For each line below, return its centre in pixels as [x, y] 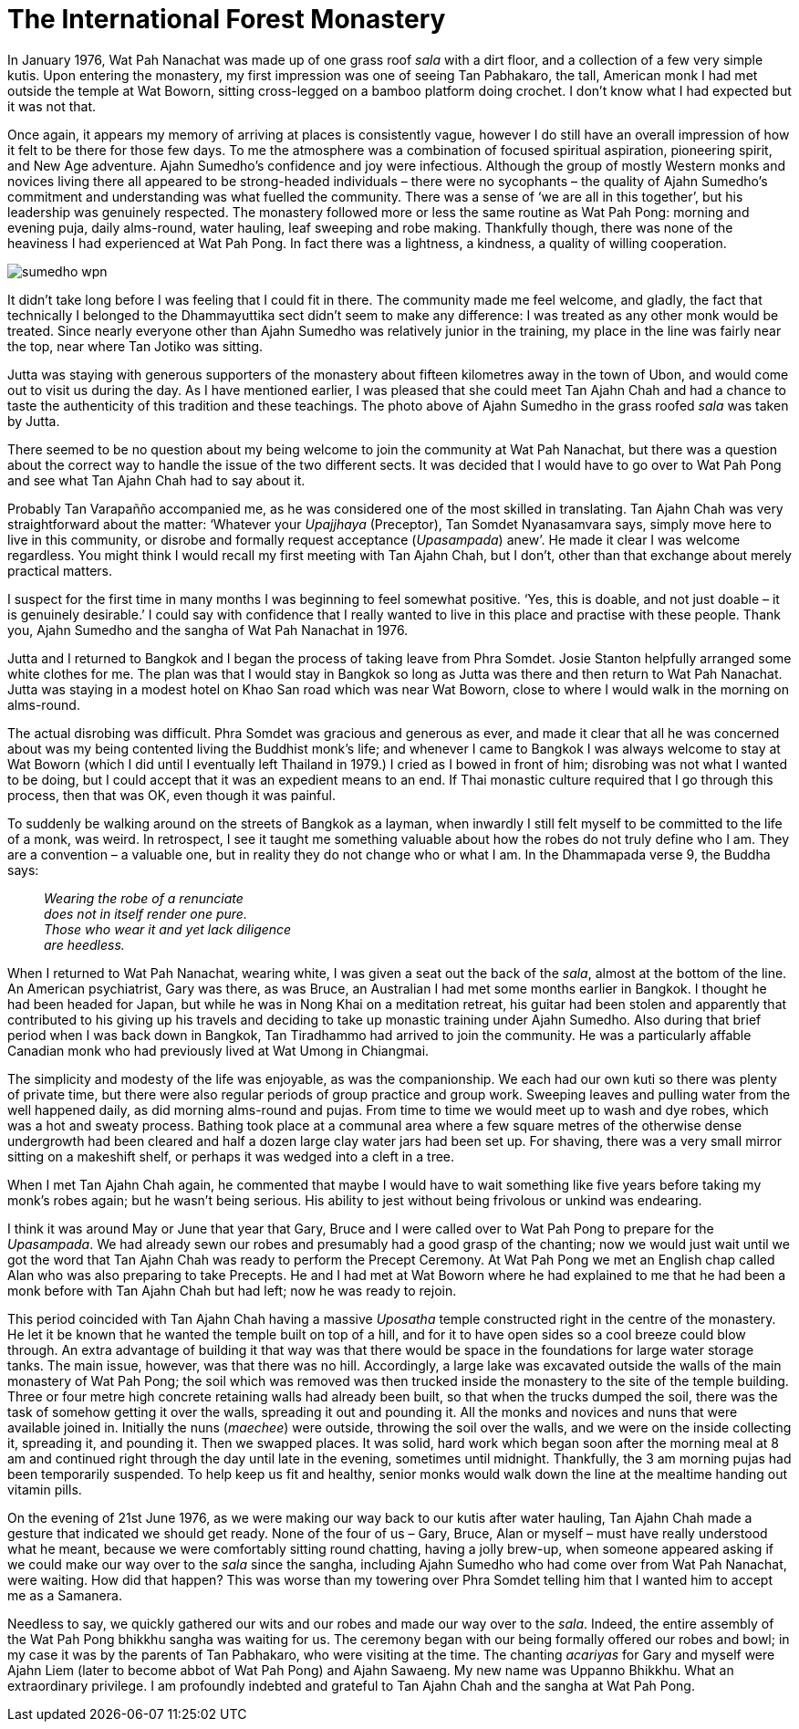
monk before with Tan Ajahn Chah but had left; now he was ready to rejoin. [232, 1290]
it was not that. [52, 106]
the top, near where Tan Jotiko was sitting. [135, 346]
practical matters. [60, 570]
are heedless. [84, 944]
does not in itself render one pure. [145, 913]
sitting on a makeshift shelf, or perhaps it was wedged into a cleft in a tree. [231, 1156]
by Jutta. [34, 421]
